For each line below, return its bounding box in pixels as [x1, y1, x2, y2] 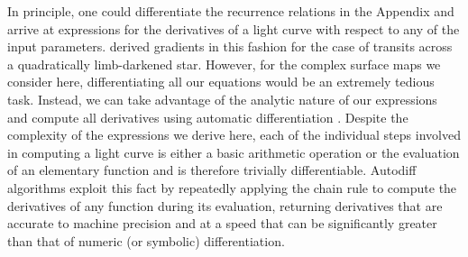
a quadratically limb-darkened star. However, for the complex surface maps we [7, 54, 441, 73]
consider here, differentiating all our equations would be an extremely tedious [7, 72, 435, 91]
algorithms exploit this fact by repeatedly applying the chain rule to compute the [7, 178, 457, 197]
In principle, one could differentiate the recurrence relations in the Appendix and [7, 2, 454, 20]
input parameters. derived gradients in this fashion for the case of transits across [7, 37, 453, 56]
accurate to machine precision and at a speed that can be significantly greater [7, 214, 437, 233]
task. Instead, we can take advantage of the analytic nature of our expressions [7, 89, 437, 108]
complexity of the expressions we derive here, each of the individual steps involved [7, 125, 461, 144]
